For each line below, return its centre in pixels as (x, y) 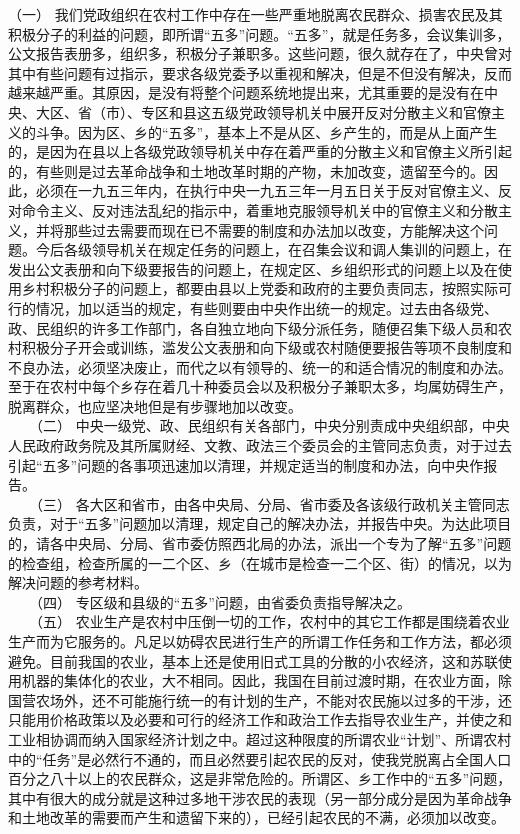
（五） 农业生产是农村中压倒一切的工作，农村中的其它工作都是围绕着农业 (272, 621)
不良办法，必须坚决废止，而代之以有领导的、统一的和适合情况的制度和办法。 (260, 366)
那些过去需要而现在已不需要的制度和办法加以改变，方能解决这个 (273, 229)
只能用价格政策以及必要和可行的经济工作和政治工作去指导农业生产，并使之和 (260, 719)
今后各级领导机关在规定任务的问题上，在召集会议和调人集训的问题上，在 (273, 249)
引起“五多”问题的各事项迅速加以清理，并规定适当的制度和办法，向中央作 (246, 464)
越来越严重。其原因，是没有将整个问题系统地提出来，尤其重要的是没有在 (246, 92)
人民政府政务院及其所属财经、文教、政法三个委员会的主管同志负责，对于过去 (260, 445)
